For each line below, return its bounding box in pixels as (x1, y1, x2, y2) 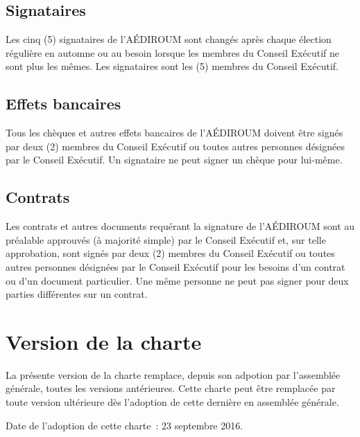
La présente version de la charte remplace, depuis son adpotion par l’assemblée (6, 367, 341, 382)
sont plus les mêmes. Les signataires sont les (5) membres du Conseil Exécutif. (6, 59, 338, 73)
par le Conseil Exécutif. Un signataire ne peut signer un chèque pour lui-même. (6, 152, 343, 167)
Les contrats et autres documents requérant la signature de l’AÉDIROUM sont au (6, 219, 355, 233)
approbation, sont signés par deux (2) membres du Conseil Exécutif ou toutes (6, 246, 335, 260)
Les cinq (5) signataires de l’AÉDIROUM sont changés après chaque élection (6, 32, 332, 46)
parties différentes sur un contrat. (6, 287, 148, 301)
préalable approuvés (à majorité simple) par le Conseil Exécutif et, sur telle (6, 232, 326, 247)
